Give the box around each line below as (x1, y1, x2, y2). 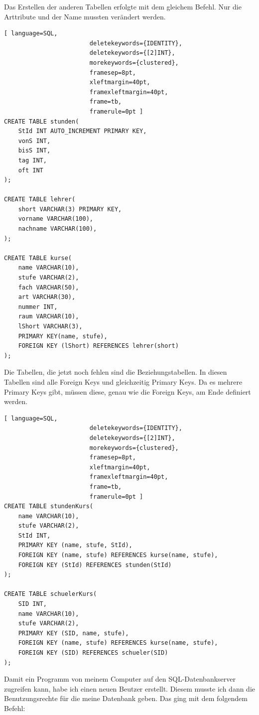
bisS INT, (18, 147, 51, 154)
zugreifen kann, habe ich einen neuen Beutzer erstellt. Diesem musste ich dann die (4, 683, 255, 694)
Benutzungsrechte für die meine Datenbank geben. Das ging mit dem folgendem (4, 693, 248, 704)
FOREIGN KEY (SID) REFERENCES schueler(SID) (18, 649, 168, 656)
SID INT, (18, 600, 47, 608)
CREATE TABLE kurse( (4, 254, 72, 262)
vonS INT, (18, 137, 51, 144)
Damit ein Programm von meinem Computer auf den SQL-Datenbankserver (4, 674, 236, 684)
